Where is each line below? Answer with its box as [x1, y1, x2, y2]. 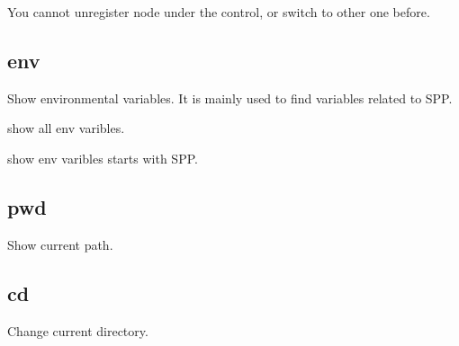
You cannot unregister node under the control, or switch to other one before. [7, 3, 430, 21]
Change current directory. [7, 321, 148, 340]
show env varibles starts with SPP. [7, 148, 198, 167]
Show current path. [7, 235, 113, 253]
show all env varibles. [7, 119, 125, 138]
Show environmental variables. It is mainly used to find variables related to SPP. [7, 88, 453, 107]
